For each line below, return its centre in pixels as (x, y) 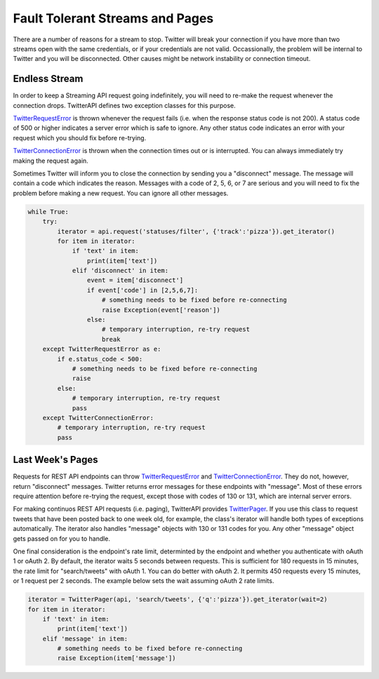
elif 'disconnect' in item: (120, 271)
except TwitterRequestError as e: (102, 349)
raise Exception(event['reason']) (161, 310)
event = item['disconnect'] (135, 280)
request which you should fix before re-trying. (80, 137)
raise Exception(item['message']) (117, 658)
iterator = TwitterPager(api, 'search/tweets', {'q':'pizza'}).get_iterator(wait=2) (178, 599)
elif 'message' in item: (85, 639)
